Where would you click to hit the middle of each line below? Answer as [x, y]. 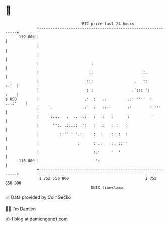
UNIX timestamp [107, 187]
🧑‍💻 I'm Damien [21, 209]
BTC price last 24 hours [108, 24]
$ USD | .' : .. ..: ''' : [79, 99]
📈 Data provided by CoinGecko [38, 197]
